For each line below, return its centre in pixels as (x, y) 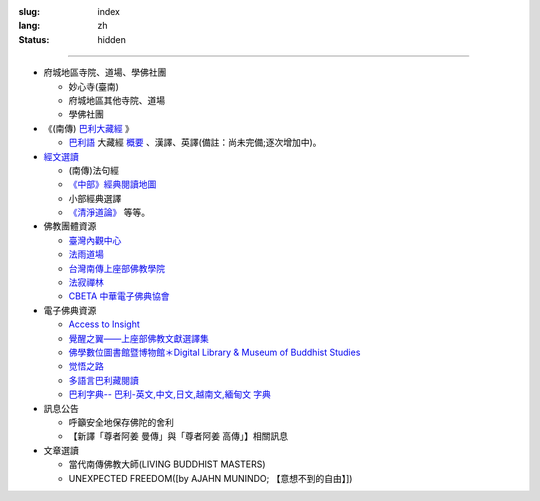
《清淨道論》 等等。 (109, 212)
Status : (34, 39)
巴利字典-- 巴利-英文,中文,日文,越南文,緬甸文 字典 (170, 394)
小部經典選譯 (95, 198)
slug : (29, 11)
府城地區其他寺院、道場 (116, 100)
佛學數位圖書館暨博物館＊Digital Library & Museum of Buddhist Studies (214, 352)
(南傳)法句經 (94, 170)
